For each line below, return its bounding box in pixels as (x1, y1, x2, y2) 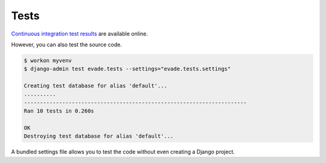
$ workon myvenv (24, 57, 72, 64)
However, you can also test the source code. (11, 41, 122, 48)
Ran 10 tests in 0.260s (24, 108, 95, 114)
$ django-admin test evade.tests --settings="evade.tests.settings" (24, 66, 231, 72)
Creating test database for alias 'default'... (24, 82, 167, 90)
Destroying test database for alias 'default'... (24, 133, 174, 140)
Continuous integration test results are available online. (11, 30, 148, 37)
